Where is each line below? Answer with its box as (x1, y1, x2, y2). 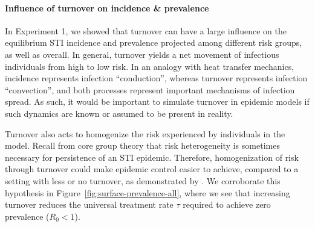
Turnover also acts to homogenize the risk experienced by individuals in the (5, 127, 285, 140)
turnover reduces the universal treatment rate (5, 198, 174, 211)
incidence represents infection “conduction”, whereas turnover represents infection (5, 72, 308, 84)
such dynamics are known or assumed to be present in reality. (5, 107, 233, 119)
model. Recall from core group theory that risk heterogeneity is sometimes (5, 139, 280, 152)
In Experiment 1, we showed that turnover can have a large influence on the (5, 24, 287, 37)
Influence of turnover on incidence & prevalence (5, 1, 209, 14)
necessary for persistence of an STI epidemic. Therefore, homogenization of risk (5, 151, 299, 163)
